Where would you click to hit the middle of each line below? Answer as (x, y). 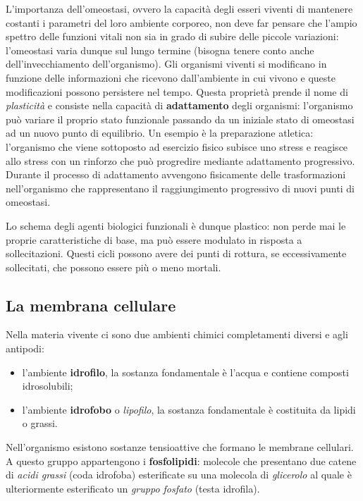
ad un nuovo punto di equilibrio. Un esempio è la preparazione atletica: (160, 133)
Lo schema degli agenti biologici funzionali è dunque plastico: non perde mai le (176, 225)
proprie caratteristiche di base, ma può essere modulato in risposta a (154, 239)
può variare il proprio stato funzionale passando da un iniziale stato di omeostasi (180, 119)
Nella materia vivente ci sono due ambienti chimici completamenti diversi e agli (177, 334)
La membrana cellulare (91, 305)
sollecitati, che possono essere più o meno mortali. (113, 267)
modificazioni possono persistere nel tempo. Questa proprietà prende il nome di (177, 91)
